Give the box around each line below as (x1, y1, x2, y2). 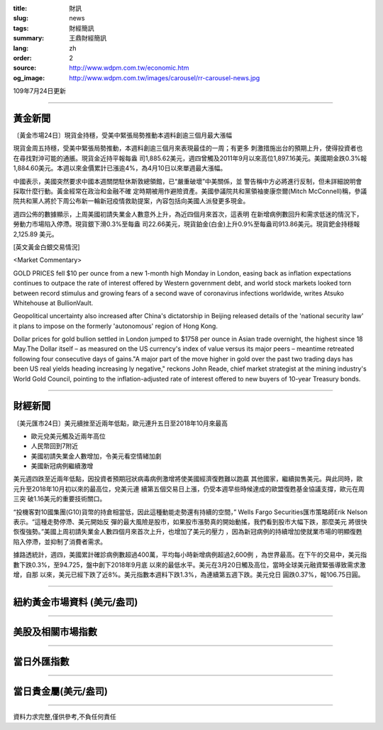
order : (13, 53, 32, 62)
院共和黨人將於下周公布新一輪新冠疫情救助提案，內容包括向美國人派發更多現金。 (13, 197, 250, 205)
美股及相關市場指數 (13, 626, 97, 638)
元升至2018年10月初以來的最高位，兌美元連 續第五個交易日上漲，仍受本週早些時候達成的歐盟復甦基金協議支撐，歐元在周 (13, 484, 365, 493)
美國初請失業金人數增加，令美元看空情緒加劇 (30, 452, 162, 460)
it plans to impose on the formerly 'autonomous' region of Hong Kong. (13, 322, 218, 330)
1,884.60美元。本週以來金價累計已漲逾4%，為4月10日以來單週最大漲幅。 (13, 164, 227, 173)
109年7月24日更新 (13, 87, 67, 95)
